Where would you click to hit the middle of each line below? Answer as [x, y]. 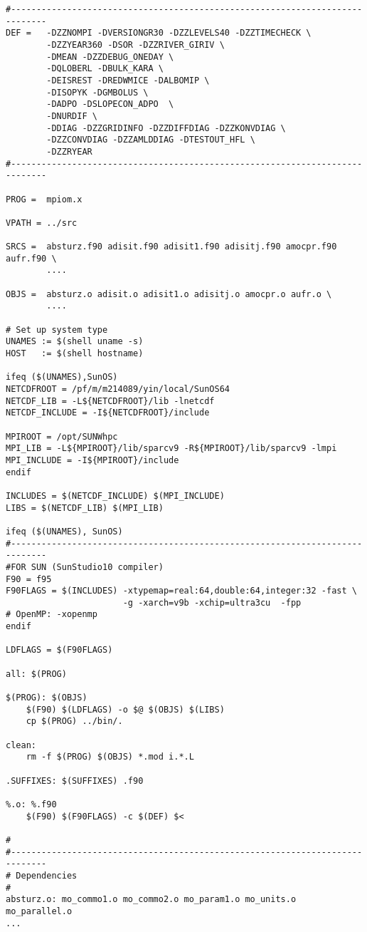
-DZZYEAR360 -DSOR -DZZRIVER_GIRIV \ [135, 45]
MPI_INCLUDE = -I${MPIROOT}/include [92, 460]
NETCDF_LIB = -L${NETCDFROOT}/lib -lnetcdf [110, 401]
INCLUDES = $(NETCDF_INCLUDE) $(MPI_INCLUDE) [115, 496]
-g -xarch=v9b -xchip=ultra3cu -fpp [212, 602]
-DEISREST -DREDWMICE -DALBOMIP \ [128, 80]
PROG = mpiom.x [44, 199]
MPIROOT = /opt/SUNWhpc [62, 436]
